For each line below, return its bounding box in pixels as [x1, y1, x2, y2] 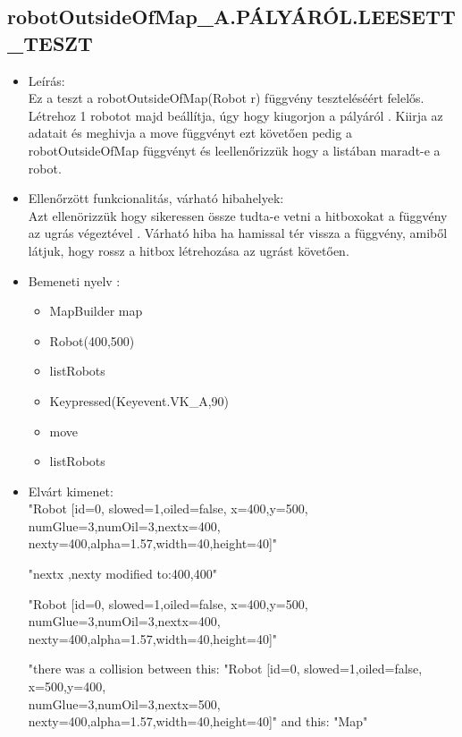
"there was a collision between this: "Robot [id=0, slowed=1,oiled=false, [28, 659, 423, 678]
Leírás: [28, 71, 65, 89]
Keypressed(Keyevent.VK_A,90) [49, 391, 230, 410]
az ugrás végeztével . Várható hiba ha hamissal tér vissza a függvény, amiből [28, 224, 448, 242]
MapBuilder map [49, 301, 143, 320]
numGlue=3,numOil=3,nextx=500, [28, 694, 221, 713]
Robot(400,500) [49, 331, 135, 350]
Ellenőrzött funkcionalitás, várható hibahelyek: [28, 189, 284, 208]
